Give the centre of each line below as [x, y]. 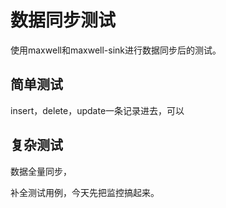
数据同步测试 [63, 20]
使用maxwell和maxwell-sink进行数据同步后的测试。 [116, 50]
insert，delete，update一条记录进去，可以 [97, 110]
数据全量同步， [41, 171]
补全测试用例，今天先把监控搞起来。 [85, 192]
